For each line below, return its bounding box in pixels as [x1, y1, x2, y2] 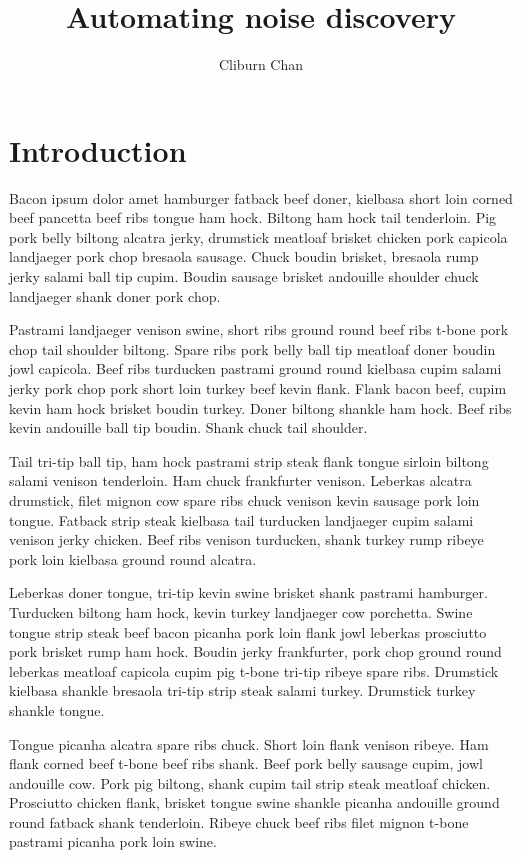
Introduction [9, 129, 187, 170]
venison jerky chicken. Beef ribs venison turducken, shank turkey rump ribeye [9, 529, 484, 550]
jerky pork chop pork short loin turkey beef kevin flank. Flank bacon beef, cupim [9, 378, 507, 398]
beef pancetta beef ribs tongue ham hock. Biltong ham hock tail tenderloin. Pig [9, 207, 497, 228]
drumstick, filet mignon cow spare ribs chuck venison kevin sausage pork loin [9, 489, 480, 510]
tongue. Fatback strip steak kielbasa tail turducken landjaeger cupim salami [9, 509, 474, 530]
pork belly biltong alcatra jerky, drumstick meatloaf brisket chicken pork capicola [9, 226, 508, 247]
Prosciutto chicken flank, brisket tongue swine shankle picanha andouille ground [9, 792, 500, 813]
